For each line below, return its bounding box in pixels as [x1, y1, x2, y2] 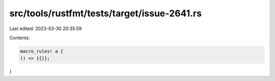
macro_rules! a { [20, 48, 64, 54]
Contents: [9, 35, 30, 41]
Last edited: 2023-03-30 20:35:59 [9, 25, 82, 32]
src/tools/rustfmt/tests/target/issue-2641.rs [9, 8, 202, 19]
